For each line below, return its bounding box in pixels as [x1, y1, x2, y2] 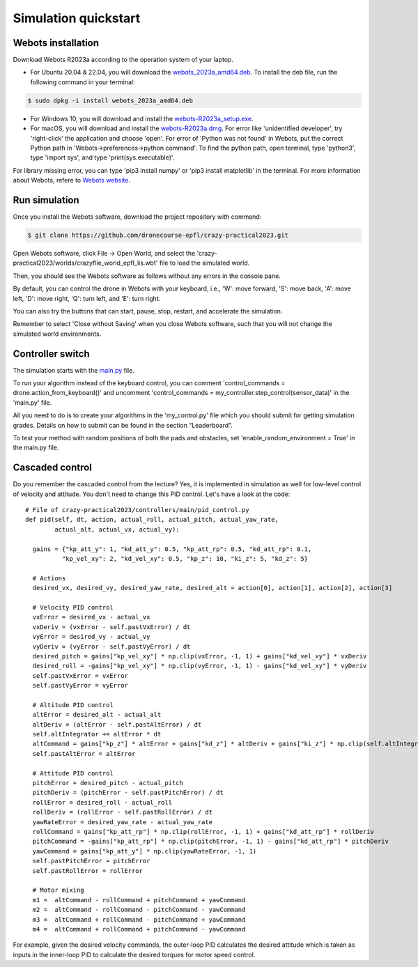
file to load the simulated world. [159, 258, 250, 268]
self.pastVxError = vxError [32, 672, 129, 679]
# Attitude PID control [32, 769, 114, 777]
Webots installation [13, 37, 100, 49]
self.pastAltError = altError [32, 750, 136, 757]
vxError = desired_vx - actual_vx [32, 613, 150, 621]
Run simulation [13, 194, 79, 206]
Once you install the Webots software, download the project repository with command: [13, 212, 262, 221]
